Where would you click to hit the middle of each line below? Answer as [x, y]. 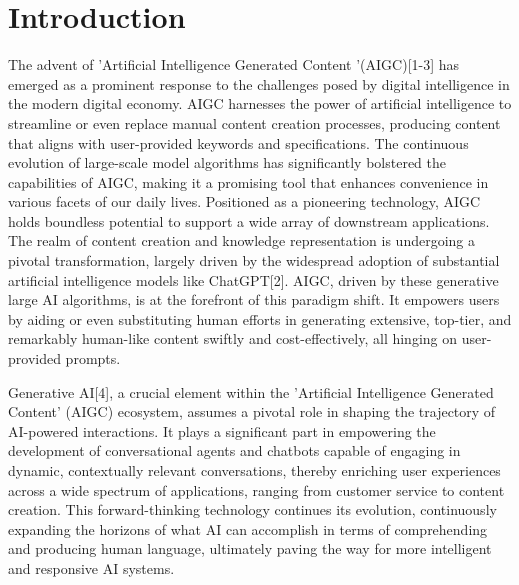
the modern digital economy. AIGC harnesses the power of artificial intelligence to [260, 103]
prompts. [93, 358]
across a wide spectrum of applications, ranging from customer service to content [256, 489]
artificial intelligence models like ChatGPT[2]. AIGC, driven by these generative [253, 279]
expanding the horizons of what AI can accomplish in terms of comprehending [248, 528]
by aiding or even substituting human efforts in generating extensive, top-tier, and [260, 318]
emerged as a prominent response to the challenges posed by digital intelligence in [259, 83]
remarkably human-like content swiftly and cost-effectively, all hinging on [233, 338]
